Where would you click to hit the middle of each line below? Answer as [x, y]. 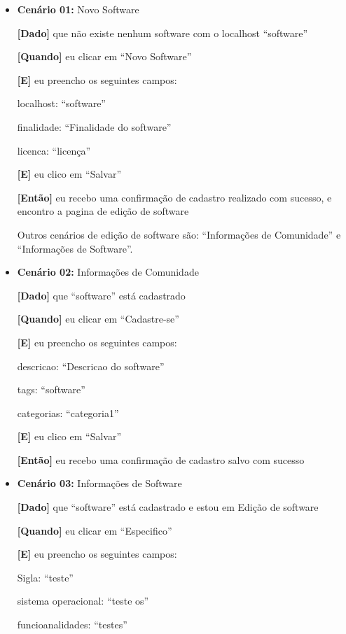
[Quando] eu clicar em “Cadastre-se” [98, 319]
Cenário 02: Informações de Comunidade [108, 272]
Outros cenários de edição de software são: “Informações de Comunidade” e [179, 234]
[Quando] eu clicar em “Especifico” [95, 530]
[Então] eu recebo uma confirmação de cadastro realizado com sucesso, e [174, 197]
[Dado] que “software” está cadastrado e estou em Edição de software [168, 507]
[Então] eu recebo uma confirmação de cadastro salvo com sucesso [161, 459]
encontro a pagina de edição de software [103, 211]
